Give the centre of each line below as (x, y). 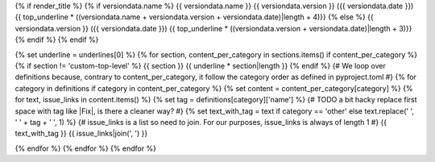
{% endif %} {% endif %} (57, 39)
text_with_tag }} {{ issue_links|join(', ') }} (81, 134)
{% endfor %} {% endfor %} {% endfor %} (86, 148)
